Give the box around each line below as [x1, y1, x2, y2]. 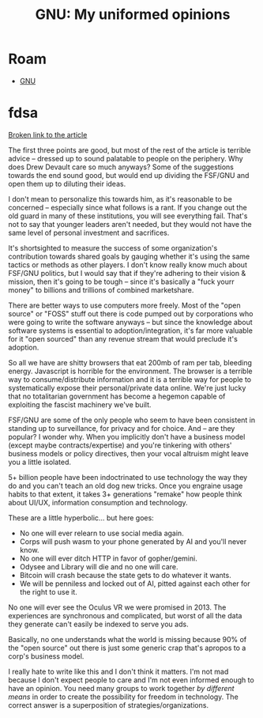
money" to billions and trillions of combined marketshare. [8, 285, 194, 294]
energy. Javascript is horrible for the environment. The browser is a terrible [8, 366, 253, 376]
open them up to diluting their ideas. [8, 179, 126, 188]
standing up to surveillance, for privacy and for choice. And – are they [8, 423, 235, 433]
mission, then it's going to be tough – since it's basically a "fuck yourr [8, 277, 235, 286]
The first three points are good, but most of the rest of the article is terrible [8, 145, 251, 155]
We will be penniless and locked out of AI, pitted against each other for [19, 579, 250, 588]
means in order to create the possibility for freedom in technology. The [8, 692, 239, 701]
